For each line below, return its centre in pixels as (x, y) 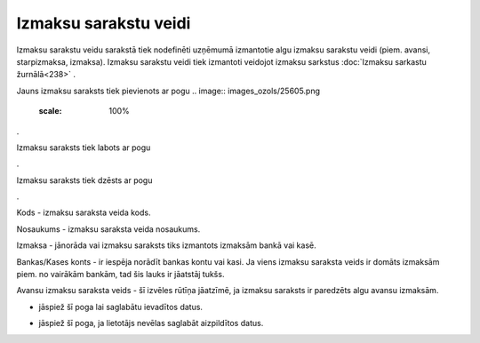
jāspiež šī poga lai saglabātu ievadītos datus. (121, 307)
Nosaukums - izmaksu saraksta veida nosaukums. (108, 229)
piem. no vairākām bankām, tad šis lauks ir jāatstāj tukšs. (120, 275)
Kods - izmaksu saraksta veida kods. (84, 212)
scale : (50, 111)
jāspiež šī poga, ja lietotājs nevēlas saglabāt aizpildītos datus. (151, 323)
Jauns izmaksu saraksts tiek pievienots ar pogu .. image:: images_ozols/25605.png (168, 91)
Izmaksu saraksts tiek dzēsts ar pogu (84, 180)
